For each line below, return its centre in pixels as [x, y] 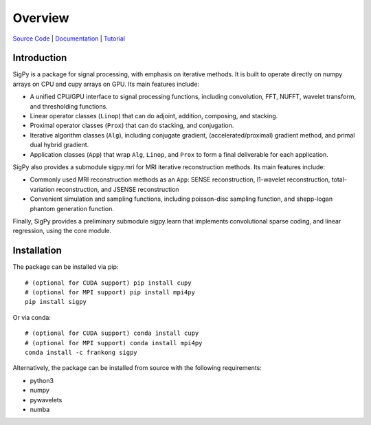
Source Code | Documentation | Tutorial [69, 39]
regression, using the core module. [62, 231]
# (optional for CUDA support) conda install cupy [112, 333]
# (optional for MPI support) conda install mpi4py [114, 343]
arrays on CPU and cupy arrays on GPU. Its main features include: [106, 84]
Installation [37, 251]
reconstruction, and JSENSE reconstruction [117, 189]
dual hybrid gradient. [59, 145]
